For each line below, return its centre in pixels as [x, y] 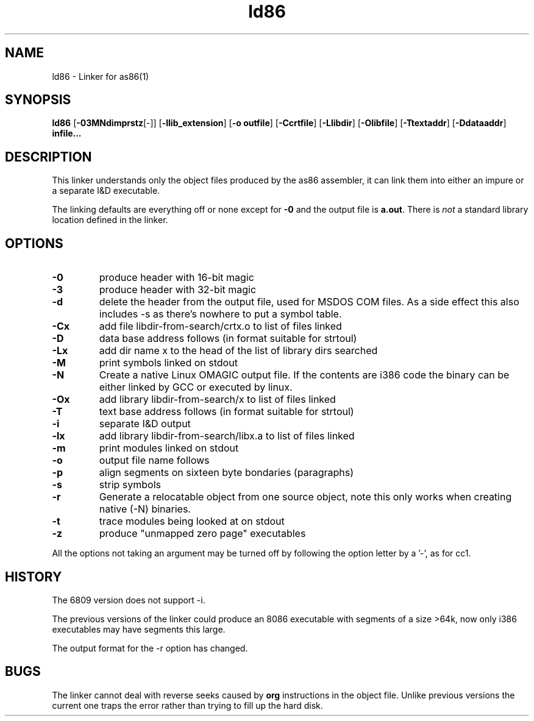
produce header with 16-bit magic [176, 278]
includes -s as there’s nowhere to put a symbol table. [220, 314]
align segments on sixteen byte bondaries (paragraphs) [226, 473]
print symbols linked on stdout [168, 363]
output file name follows [154, 460]
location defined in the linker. [110, 220]
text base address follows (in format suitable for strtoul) [226, 412]
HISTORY [34, 577]
